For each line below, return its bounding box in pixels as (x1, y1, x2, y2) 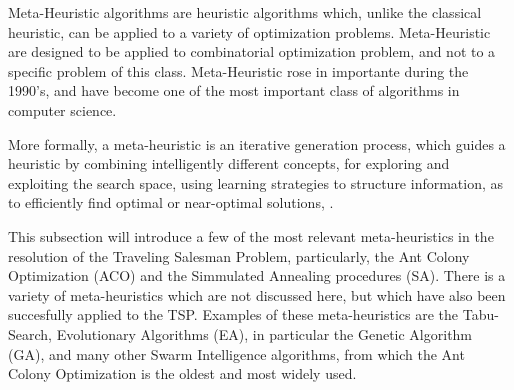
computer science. (8, 99, 117, 120)
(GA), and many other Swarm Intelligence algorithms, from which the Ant (8, 343, 465, 364)
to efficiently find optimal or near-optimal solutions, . (8, 192, 334, 213)
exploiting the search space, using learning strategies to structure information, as (8, 172, 504, 193)
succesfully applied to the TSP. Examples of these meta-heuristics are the (8, 304, 459, 325)
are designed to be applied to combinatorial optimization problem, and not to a (8, 41, 496, 62)
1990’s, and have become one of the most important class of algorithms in (8, 80, 460, 101)
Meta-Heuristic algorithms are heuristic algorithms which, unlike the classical (8, 2, 482, 22)
